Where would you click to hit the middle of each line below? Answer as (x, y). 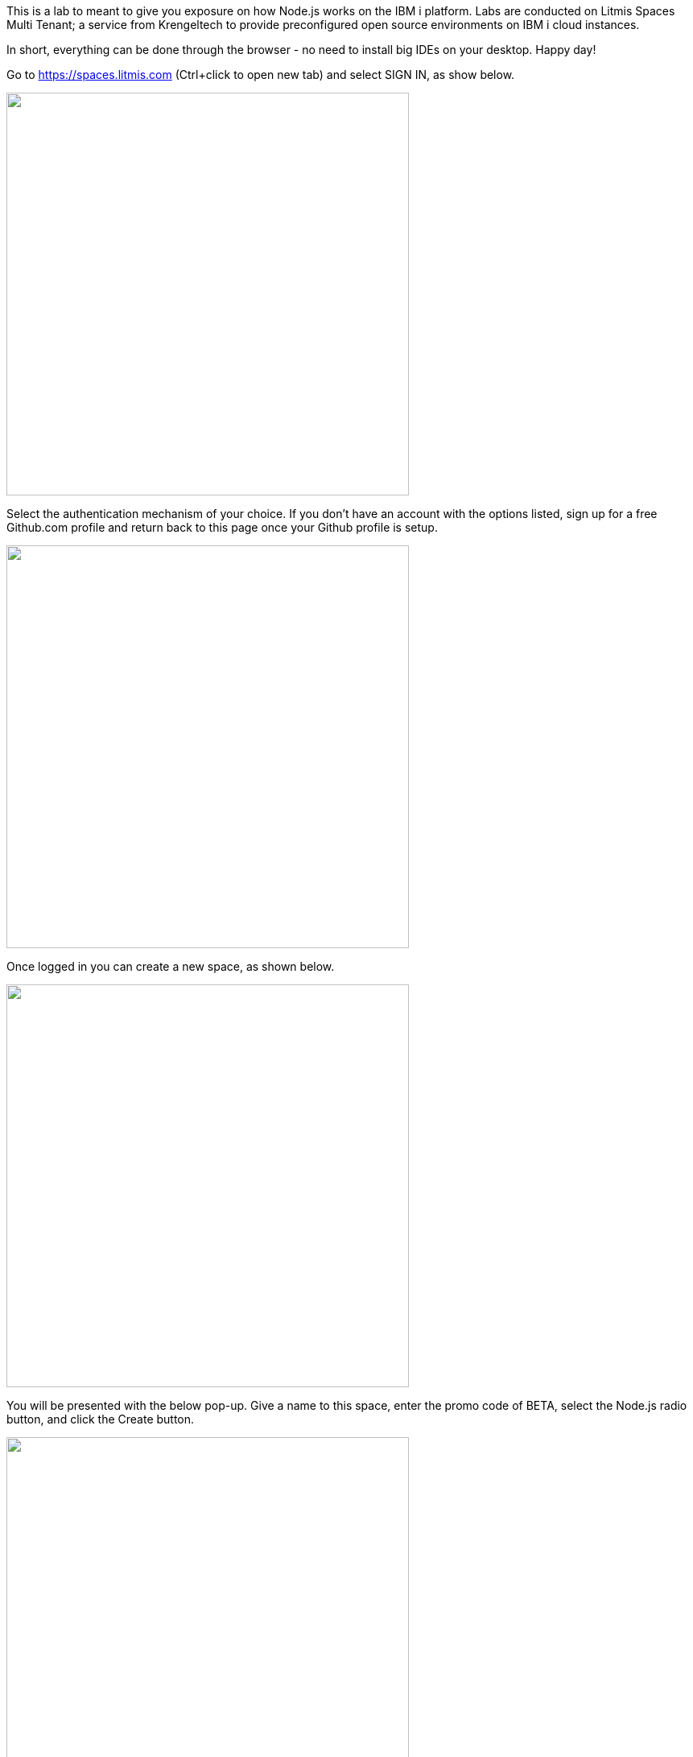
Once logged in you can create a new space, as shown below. (171, 966)
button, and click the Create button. (101, 1419)
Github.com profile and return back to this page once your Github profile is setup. (222, 527)
